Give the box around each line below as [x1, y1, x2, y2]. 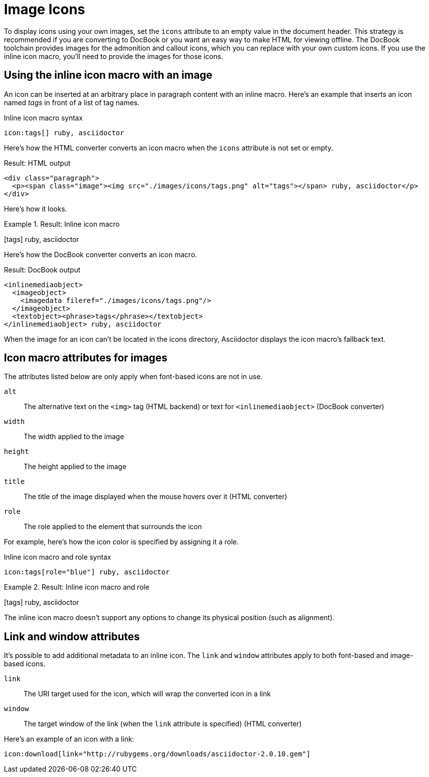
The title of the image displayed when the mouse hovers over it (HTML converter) [24, 492, 287, 501]
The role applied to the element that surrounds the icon [24, 522, 202, 531]
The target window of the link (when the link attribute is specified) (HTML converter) [24, 719, 302, 728]
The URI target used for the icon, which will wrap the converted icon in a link [24, 689, 271, 698]
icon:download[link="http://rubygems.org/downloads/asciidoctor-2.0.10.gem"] [4, 750, 311, 758]
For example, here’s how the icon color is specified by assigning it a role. [4, 538, 239, 546]
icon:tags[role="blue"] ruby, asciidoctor [4, 568, 170, 576]
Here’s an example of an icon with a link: [4, 735, 134, 744]
